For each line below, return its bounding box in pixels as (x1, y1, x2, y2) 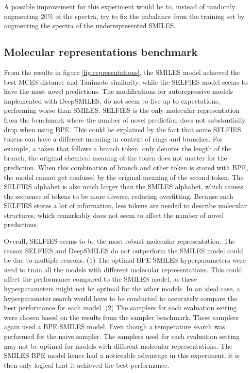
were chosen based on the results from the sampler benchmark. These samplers (4, 312, 238, 322)
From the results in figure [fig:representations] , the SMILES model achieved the (4, 67, 240, 77)
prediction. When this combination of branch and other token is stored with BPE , (4, 162, 249, 172)
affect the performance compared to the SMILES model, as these (4, 274, 197, 284)
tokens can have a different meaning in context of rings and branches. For (4, 134, 223, 144)
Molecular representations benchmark (4, 44, 198, 59)
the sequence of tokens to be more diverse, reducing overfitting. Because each (4, 191, 233, 201)
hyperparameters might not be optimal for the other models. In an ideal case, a (4, 284, 240, 294)
